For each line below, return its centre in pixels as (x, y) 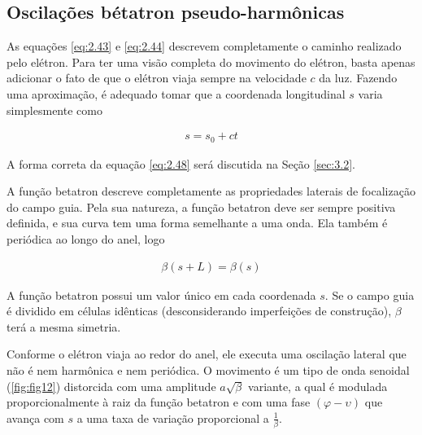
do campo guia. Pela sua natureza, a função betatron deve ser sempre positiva (201, 207)
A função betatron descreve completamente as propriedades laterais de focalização (211, 191)
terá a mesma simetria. (64, 326)
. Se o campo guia (370, 294)
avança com (35, 417)
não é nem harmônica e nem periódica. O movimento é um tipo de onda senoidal (208, 370)
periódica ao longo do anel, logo (86, 239)
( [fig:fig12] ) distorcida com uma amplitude (111, 386)
